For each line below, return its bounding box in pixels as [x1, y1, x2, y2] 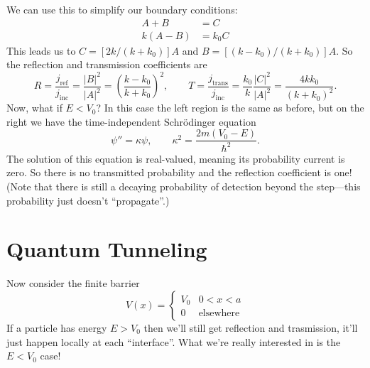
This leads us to [6, 43, 76, 58]
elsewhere [198, 308, 240, 319]
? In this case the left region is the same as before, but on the [96, 100, 364, 115]
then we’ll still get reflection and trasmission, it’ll [143, 320, 358, 335]
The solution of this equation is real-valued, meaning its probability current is [6, 151, 345, 166]
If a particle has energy [6, 320, 107, 335]
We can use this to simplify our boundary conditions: [6, 2, 238, 16]
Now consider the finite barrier [6, 276, 140, 291]
